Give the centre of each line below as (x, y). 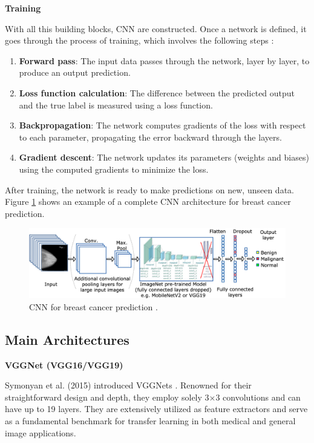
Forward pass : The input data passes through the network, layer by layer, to (164, 60)
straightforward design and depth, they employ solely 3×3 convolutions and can (153, 397)
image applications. (41, 432)
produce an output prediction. (75, 72)
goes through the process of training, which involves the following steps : (139, 40)
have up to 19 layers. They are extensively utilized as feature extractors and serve (156, 409)
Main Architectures (67, 339)
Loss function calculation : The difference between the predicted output (157, 92)
